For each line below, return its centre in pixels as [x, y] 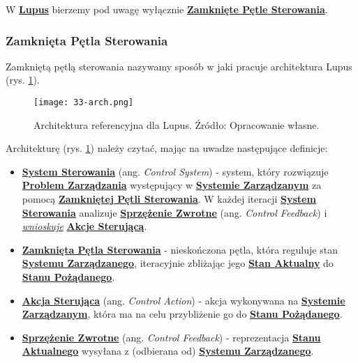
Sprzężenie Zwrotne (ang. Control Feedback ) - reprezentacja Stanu [171, 337]
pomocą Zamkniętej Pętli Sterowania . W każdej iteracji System [169, 199]
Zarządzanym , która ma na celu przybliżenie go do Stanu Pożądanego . [182, 314]
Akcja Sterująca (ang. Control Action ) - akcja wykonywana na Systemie [184, 300]
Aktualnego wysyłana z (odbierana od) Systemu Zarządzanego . [168, 351]
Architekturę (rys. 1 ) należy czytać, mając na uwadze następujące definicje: [167, 148]
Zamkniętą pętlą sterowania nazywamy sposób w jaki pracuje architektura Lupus [179, 66]
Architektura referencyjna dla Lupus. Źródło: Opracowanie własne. [177, 124]
